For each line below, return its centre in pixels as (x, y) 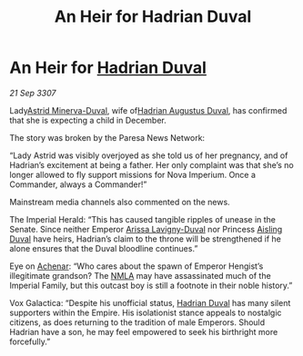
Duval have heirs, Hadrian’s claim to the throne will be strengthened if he (146, 239)
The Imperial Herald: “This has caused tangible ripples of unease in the (142, 219)
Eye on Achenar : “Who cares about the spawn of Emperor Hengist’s (136, 266)
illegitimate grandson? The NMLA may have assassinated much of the (140, 275)
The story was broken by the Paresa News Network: (107, 137)
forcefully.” (30, 341)
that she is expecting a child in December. (88, 120)
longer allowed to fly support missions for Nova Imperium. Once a (133, 174)
